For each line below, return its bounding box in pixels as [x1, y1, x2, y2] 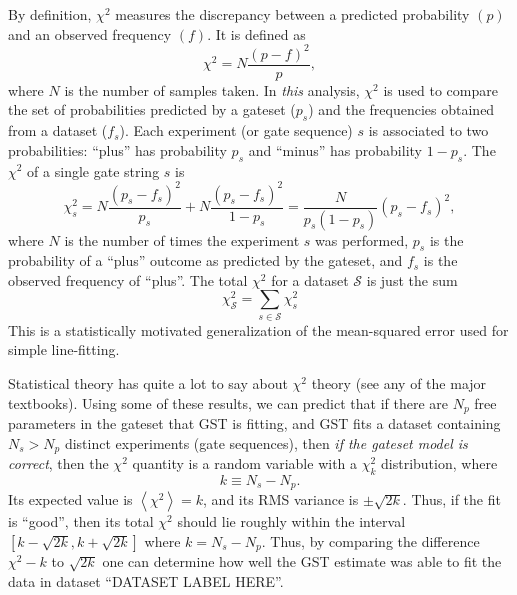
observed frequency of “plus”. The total [8, 269, 248, 290]
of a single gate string [27, 160, 160, 181]
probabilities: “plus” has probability [8, 139, 227, 160]
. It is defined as [207, 23, 306, 44]
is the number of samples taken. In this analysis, [64, 79, 360, 100]
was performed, [315, 229, 409, 250]
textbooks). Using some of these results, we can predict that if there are [8, 392, 449, 413]
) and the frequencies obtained [308, 99, 495, 120]
